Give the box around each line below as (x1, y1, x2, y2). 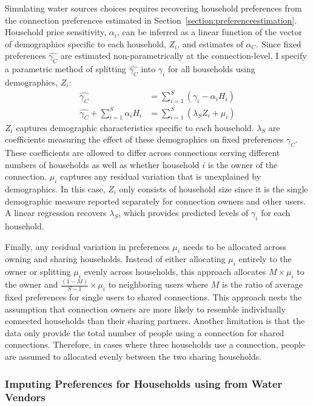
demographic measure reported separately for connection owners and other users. (5, 194, 306, 207)
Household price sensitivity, (5, 25, 107, 38)
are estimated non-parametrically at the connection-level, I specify (60, 49, 307, 62)
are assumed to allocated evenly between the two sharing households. (5, 350, 262, 363)
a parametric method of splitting (5, 63, 127, 75)
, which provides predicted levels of (118, 206, 249, 219)
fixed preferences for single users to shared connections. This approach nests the (5, 291, 302, 303)
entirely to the (238, 252, 292, 265)
